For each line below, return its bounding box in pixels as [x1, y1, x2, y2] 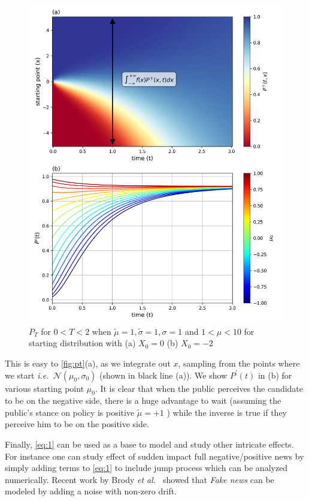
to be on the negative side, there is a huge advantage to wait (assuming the [5, 394, 281, 407]
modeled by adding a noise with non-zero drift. [5, 485, 177, 497]
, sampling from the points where [178, 356, 300, 369]
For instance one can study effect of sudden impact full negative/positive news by [5, 449, 304, 462]
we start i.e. [5, 368, 49, 381]
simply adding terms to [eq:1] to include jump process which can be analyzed [5, 461, 288, 474]
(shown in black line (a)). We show [99, 368, 228, 381]
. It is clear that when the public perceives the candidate [95, 382, 304, 394]
